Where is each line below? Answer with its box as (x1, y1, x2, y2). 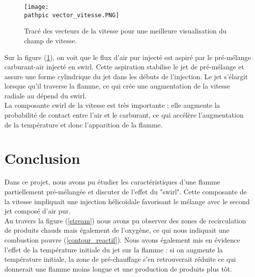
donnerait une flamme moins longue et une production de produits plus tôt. (4, 263, 232, 274)
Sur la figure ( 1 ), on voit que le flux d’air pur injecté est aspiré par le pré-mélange (4, 52, 251, 62)
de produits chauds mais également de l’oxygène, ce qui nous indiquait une (4, 225, 229, 235)
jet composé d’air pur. (4, 206, 71, 216)
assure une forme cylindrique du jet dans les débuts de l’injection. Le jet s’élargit (4, 71, 248, 81)
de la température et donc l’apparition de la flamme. (4, 119, 163, 129)
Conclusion (4, 148, 81, 168)
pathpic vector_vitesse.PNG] (24, 11, 119, 19)
